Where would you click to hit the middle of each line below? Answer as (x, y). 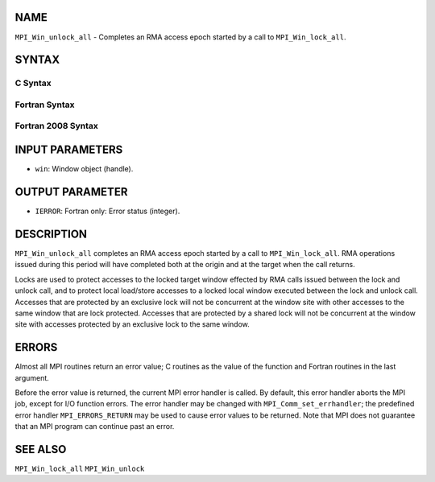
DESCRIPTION (51, 234)
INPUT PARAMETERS (69, 150)
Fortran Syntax (45, 105)
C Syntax (33, 83)
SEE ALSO (41, 449)
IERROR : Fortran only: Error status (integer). (108, 211)
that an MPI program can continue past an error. (95, 426)
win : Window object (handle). (84, 169)
